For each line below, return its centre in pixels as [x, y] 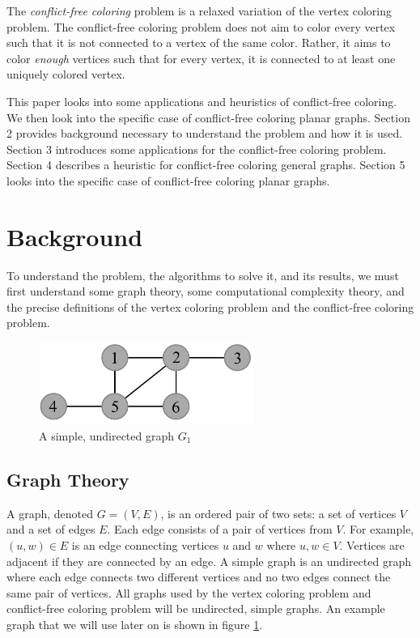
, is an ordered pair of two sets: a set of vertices [278, 513]
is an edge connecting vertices [145, 544]
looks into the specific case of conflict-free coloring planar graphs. [168, 180]
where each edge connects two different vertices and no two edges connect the [199, 577]
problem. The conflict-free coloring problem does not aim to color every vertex [201, 26]
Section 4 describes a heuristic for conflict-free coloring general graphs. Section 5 [206, 165]
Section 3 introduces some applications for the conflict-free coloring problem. [197, 149]
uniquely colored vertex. [66, 74]
